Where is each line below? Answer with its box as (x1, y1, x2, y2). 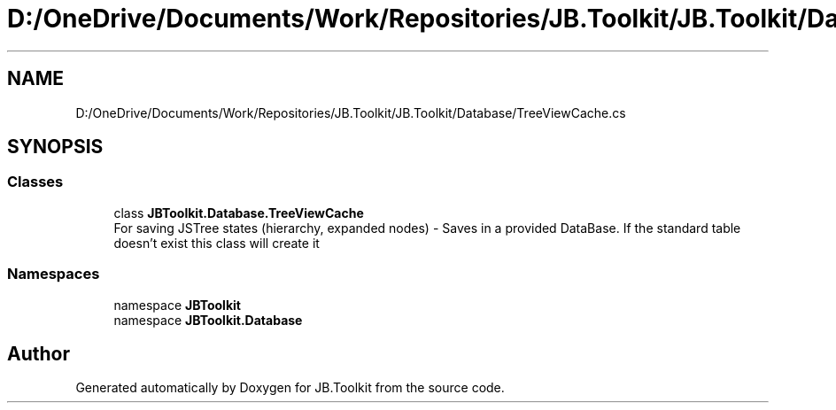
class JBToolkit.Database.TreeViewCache (113, 205, 364, 220)
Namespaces (7, 265, 100, 283)
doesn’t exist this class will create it (113, 235, 320, 251)
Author (7, 342, 70, 365)
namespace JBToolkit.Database (113, 312, 303, 328)
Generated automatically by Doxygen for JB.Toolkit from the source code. (75, 380, 505, 396)
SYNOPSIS (7, 135, 104, 159)
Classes (7, 173, 64, 191)
